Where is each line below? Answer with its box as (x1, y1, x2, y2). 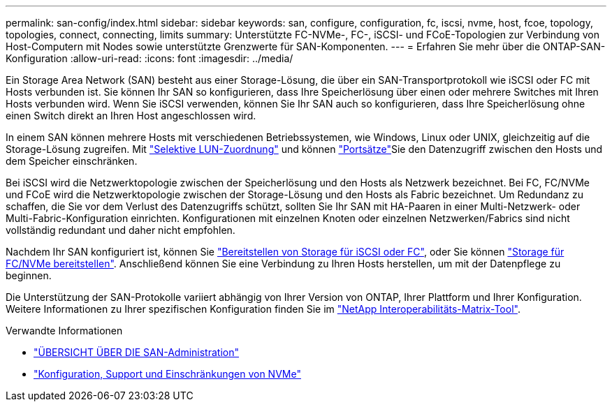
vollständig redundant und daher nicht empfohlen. (6, 224, 235, 236)
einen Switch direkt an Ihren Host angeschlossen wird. (6, 110, 256, 121)
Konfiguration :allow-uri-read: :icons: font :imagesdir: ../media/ (6, 52, 293, 64)
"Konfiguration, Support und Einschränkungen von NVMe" (34, 368, 301, 380)
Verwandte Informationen (6, 325, 123, 336)
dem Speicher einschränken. (6, 155, 138, 167)
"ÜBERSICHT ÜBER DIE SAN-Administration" (34, 346, 239, 358)
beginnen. (6, 269, 52, 281)
